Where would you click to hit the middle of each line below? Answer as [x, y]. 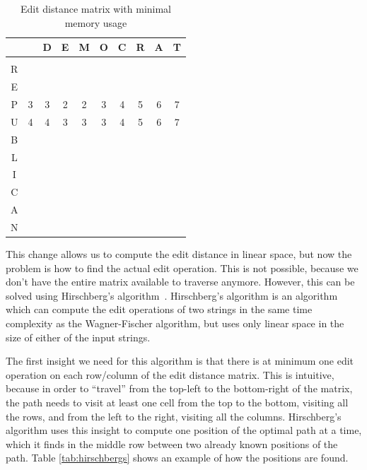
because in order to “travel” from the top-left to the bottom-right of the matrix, [179, 388]
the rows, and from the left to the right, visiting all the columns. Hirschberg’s [174, 416]
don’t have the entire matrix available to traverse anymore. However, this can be [180, 282]
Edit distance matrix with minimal [96, 8]
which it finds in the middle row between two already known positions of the [172, 443]
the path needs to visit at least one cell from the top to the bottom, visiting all [177, 402]
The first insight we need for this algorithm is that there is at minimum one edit [180, 361]
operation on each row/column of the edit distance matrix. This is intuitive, [170, 374]
